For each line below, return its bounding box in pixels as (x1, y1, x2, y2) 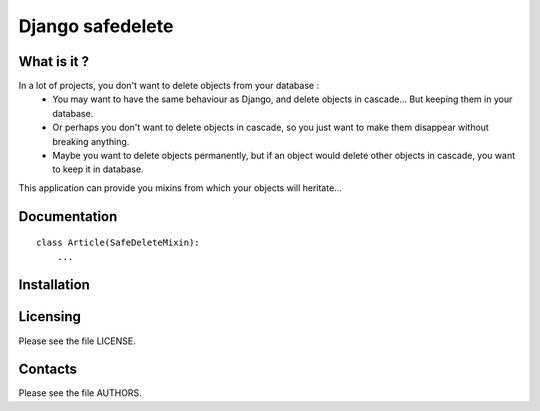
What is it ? (18, 53, 90, 70)
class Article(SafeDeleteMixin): (36, 237, 200, 249)
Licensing (18, 308, 82, 325)
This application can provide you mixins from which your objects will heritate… (18, 181, 342, 194)
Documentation (18, 208, 118, 225)
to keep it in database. (52, 163, 144, 175)
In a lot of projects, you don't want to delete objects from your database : (18, 80, 320, 92)
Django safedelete (18, 15, 174, 37)
